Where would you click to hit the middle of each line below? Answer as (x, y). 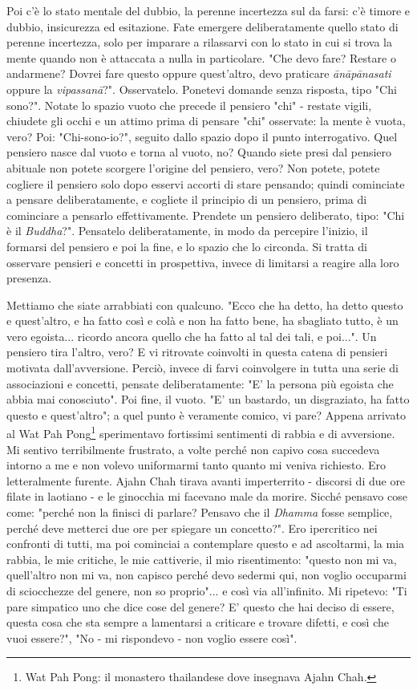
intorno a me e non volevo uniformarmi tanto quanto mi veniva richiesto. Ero (196, 465)
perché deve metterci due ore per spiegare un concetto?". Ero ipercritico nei (192, 528)
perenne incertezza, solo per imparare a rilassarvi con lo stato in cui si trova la (199, 42)
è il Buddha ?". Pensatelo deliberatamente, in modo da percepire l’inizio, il (187, 231)
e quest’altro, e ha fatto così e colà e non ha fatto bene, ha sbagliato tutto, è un (202, 321)
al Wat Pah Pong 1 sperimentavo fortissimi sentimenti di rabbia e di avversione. (201, 432)
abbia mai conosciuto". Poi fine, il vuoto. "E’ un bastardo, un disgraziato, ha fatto (208, 399)
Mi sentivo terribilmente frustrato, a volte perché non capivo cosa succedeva (193, 449)
